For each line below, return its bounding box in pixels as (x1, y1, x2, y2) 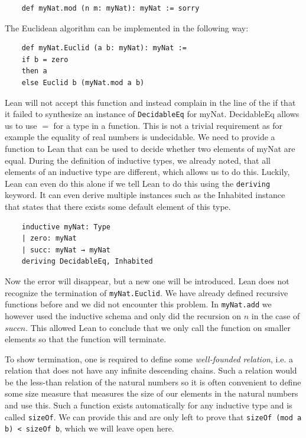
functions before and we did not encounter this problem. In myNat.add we (5, 298, 272, 310)
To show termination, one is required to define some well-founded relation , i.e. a (5, 352, 294, 365)
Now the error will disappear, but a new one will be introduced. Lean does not (5, 275, 289, 287)
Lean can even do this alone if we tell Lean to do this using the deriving (5, 177, 271, 189)
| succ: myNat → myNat (21, 245, 110, 254)
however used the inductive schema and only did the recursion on (5, 309, 242, 322)
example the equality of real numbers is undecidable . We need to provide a (5, 131, 275, 143)
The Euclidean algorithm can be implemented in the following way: (5, 21, 249, 34)
